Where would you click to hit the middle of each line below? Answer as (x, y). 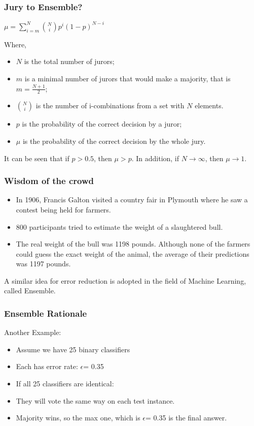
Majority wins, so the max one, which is (78, 418)
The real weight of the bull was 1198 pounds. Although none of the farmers (133, 244)
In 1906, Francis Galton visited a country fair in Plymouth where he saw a (132, 200)
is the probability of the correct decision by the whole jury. (114, 141)
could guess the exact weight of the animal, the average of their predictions (133, 253)
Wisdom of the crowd (49, 181)
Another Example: (33, 332)
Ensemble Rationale (46, 313)
